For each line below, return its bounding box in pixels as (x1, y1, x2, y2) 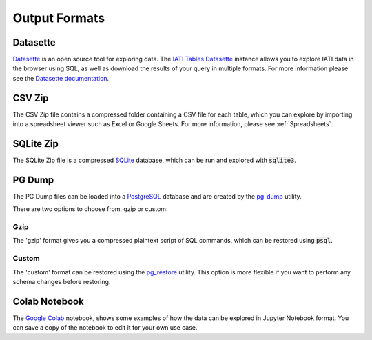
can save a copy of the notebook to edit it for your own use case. (12, 323, 198, 332)
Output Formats (12, 10, 105, 26)
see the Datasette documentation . (12, 74, 110, 82)
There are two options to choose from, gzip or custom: (12, 205, 168, 213)
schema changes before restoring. (12, 278, 111, 286)
